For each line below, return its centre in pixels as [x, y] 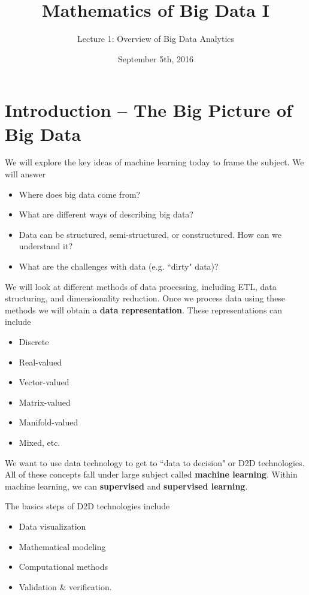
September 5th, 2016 [156, 58]
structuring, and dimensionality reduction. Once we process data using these [145, 298]
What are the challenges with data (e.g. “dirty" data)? [119, 266]
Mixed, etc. [40, 442]
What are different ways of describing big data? [106, 214]
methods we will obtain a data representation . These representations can [144, 309]
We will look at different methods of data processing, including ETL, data [141, 286]
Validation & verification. [65, 586]
